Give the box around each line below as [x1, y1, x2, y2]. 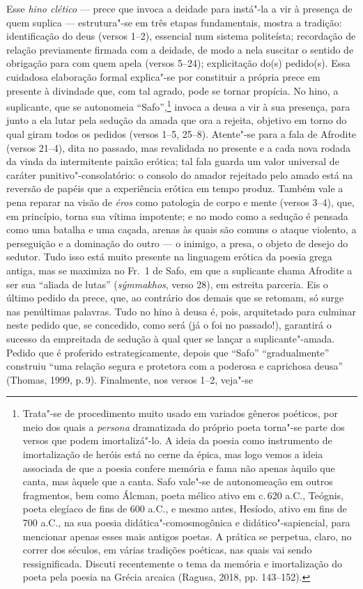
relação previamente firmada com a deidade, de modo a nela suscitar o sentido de [6, 42, 354, 56]
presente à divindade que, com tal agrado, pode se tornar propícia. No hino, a [6, 83, 339, 97]
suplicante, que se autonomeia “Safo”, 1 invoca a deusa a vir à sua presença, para [6, 97, 350, 113]
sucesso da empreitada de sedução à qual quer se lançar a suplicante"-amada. [6, 331, 335, 345]
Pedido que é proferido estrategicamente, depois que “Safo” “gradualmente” [6, 345, 330, 359]
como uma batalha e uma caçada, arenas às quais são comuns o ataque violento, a [6, 222, 357, 237]
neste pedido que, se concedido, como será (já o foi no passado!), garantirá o [6, 317, 332, 332]
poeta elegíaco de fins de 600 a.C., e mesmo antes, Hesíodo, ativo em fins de [22, 501, 347, 516]
